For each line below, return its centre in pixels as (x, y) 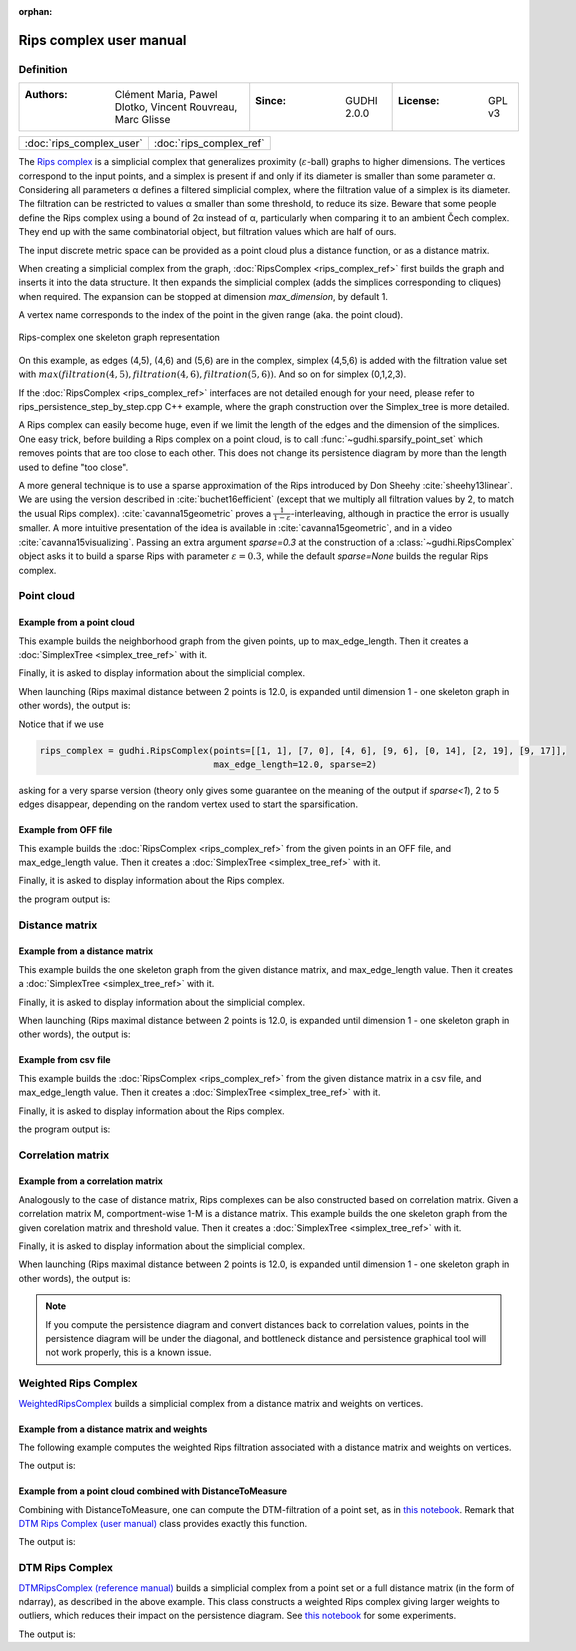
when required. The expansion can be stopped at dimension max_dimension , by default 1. (203, 296)
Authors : (46, 95)
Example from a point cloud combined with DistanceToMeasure (152, 1491)
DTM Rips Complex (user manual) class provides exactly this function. (163, 1524)
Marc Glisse (142, 120)
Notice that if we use (61, 724)
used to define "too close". (73, 467)
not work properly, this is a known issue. (128, 1352)
